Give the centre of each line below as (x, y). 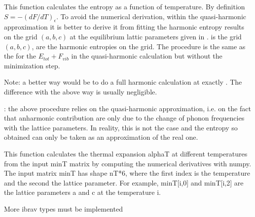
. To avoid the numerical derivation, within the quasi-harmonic (151, 16)
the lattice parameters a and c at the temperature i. (82, 192)
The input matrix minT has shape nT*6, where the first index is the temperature (127, 173)
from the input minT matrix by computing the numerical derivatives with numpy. (128, 163)
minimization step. (32, 65)
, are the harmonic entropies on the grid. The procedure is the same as (139, 46)
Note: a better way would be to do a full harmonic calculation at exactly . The (123, 82)
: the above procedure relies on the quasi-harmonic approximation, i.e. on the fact (127, 108)
